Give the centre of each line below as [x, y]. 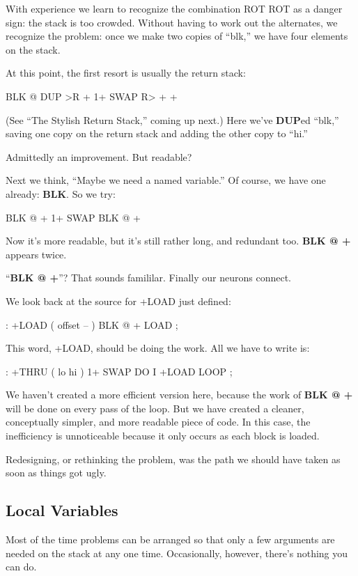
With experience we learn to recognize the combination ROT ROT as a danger [174, 8]
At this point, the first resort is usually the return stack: [126, 73]
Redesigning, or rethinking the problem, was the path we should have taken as [173, 459]
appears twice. [36, 254]
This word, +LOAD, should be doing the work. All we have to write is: [158, 348]
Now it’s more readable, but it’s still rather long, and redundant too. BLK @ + [178, 241]
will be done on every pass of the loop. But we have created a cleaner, [155, 408]
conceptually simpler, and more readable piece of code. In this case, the [158, 422]
